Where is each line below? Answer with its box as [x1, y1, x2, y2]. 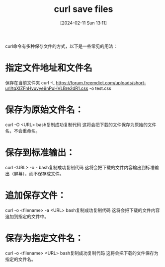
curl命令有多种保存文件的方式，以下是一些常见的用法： [5, 43, 118, 49]
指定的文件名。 [5, 256, 36, 262]
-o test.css [89, 85, 111, 91]
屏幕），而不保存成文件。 [13, 170, 64, 177]
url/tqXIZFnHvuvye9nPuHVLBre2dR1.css [5, 85, 88, 91]
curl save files [54, 3, 113, 15]
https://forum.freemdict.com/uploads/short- [56, 79, 146, 85]
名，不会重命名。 [5, 128, 40, 133]
